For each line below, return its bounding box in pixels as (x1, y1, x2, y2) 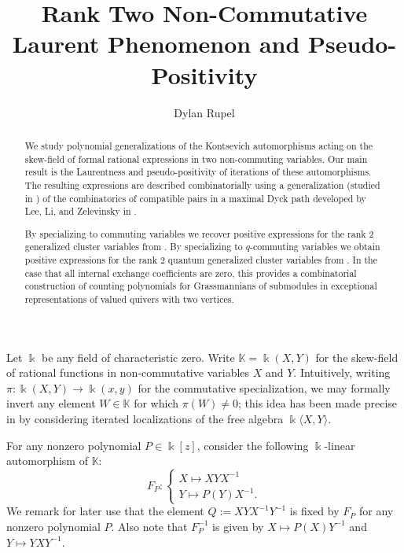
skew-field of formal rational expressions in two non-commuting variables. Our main (24, 152, 368, 165)
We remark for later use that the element (6, 503, 204, 519)
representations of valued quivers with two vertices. (24, 293, 234, 305)
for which (134, 395, 179, 411)
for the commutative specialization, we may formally (138, 379, 391, 396)
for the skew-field (315, 348, 398, 365)
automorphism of (6, 452, 88, 469)
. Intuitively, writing (293, 364, 391, 381)
